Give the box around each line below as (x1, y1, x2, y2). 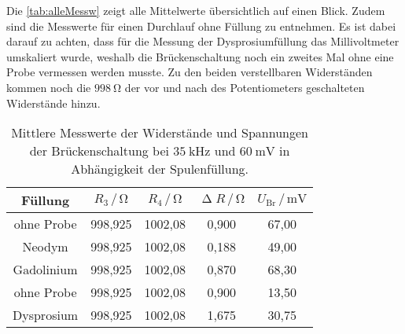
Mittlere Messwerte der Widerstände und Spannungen (11, 123, 308, 142)
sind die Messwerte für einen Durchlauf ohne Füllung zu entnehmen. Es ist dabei (6, 17, 396, 34)
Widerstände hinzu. (6, 94, 101, 111)
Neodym (22, 237, 68, 256)
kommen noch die (6, 79, 91, 95)
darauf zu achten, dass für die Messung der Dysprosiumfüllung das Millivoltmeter (6, 33, 399, 50)
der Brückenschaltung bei (29, 141, 170, 160)
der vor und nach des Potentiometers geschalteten (124, 79, 365, 95)
